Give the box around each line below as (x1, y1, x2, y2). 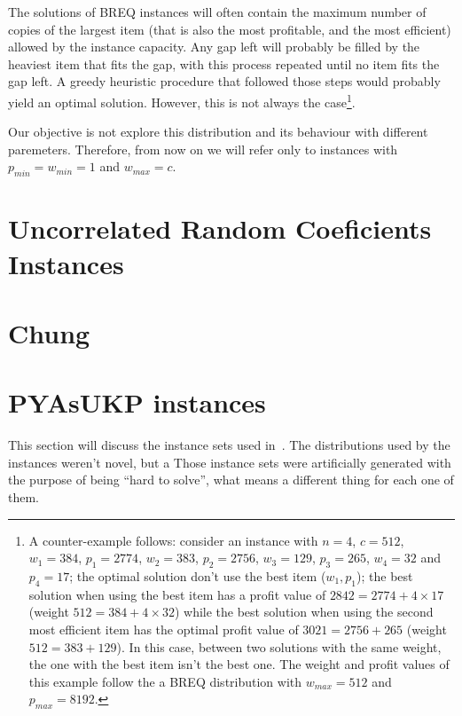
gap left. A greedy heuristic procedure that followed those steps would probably (8, 72, 441, 90)
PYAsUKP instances (8, 384, 266, 421)
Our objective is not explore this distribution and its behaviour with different (8, 122, 428, 141)
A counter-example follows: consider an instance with (28, 531, 318, 549)
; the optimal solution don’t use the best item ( (69, 567, 326, 586)
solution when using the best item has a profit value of (28, 585, 326, 603)
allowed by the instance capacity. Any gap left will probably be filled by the (8, 37, 420, 56)
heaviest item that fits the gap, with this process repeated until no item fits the (8, 54, 440, 73)
